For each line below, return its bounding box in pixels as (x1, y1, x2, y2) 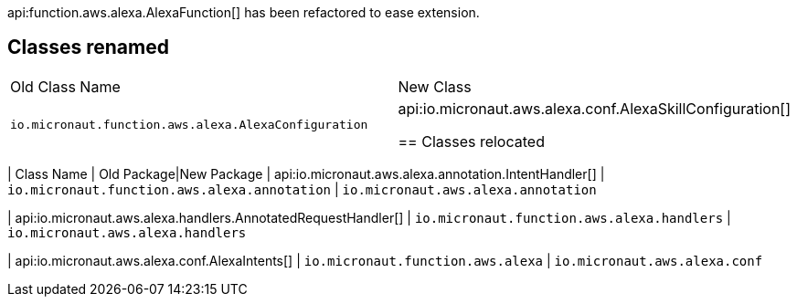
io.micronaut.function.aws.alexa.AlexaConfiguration (10, 118, 368, 132)
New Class (398, 77, 472, 96)
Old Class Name (10, 77, 121, 96)
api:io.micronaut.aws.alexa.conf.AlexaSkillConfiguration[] (398, 99, 791, 118)
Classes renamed (7, 36, 169, 59)
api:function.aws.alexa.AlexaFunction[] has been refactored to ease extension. (7, 5, 480, 20)
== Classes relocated (398, 131, 545, 151)
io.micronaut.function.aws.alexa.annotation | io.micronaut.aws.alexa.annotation (7, 181, 597, 197)
